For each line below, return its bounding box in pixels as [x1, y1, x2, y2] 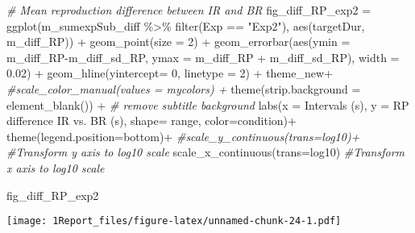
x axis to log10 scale [6, 159, 105, 176]
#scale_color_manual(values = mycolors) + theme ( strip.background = [6, 80, 361, 97]
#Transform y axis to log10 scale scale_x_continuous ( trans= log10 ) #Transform [6, 144, 405, 160]
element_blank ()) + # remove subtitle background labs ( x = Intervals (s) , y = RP [6, 96, 409, 113]
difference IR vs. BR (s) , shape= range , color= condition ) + [6, 112, 297, 129]
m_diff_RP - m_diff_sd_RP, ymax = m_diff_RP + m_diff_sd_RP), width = [6, 48, 400, 65]
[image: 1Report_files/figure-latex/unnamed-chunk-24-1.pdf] [6, 215, 342, 227]
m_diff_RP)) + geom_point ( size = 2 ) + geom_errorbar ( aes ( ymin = [6, 33, 351, 50]
